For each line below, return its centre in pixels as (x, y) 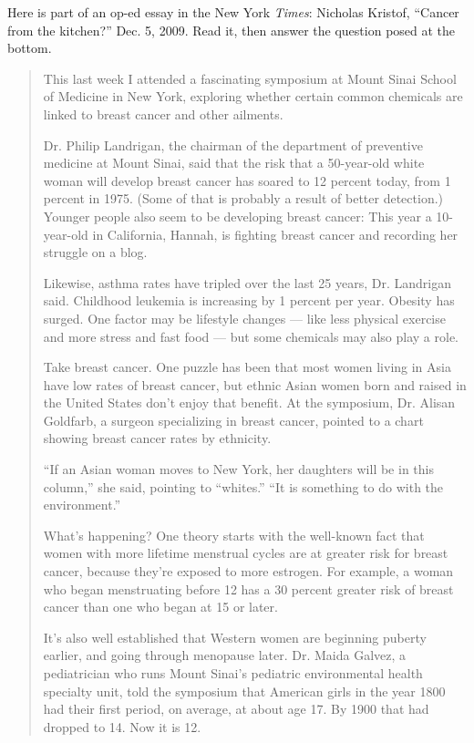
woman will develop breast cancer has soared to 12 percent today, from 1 (247, 180)
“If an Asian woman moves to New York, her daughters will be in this (238, 469)
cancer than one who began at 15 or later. (160, 607)
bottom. (30, 48)
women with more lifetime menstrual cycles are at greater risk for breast (246, 553)
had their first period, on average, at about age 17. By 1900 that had (236, 709)
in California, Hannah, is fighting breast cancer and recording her (275, 234)
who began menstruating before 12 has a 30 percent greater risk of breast (248, 588)
